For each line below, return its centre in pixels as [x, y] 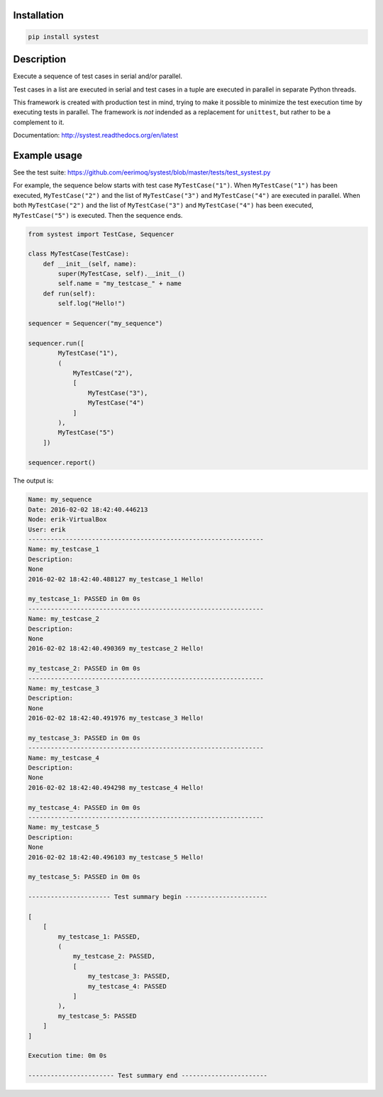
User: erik [47, 529]
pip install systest [63, 37]
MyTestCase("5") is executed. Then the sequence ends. [98, 215]
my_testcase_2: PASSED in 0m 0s [84, 668]
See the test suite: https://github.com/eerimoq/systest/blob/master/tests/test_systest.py [142, 172]
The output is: [33, 481]
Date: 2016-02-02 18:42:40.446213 [88, 509]
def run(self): [69, 293]
